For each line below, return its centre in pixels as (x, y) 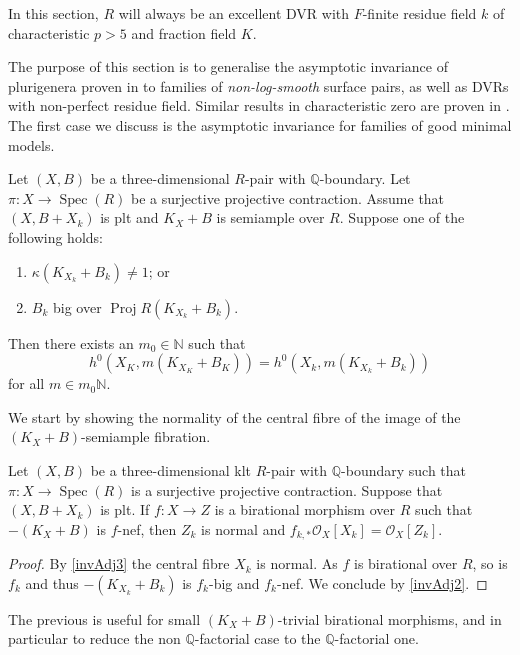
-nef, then (147, 528)
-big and (234, 582)
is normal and (243, 528)
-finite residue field (419, 13)
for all (26, 383)
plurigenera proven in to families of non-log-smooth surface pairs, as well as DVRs (258, 85)
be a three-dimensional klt (171, 469)
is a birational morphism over (304, 509)
